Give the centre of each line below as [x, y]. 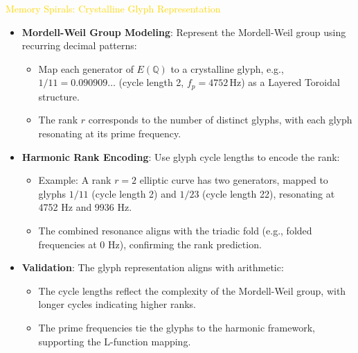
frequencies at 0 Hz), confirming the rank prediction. [150, 244]
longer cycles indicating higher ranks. [117, 304]
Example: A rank [75, 180]
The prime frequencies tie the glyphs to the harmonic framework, [177, 327]
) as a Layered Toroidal [290, 82]
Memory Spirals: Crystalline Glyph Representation [113, 8]
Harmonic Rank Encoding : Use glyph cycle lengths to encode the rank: [181, 156]
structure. [59, 96]
